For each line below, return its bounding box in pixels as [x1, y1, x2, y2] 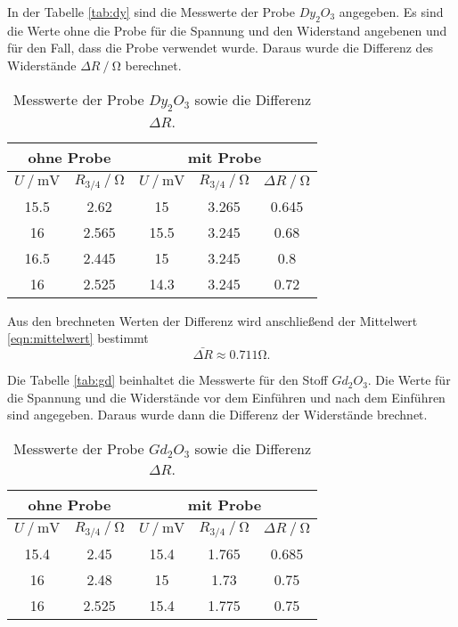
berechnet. [125, 55, 182, 74]
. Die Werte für [367, 370, 451, 389]
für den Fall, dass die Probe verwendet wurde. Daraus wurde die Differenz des [7, 38, 434, 57]
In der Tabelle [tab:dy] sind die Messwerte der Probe [7, 3, 295, 20]
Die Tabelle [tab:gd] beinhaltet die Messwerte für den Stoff [7, 370, 328, 389]
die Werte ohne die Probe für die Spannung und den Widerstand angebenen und [7, 20, 447, 39]
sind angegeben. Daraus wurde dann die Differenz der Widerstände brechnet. [7, 405, 428, 424]
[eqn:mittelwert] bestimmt [7, 329, 149, 347]
